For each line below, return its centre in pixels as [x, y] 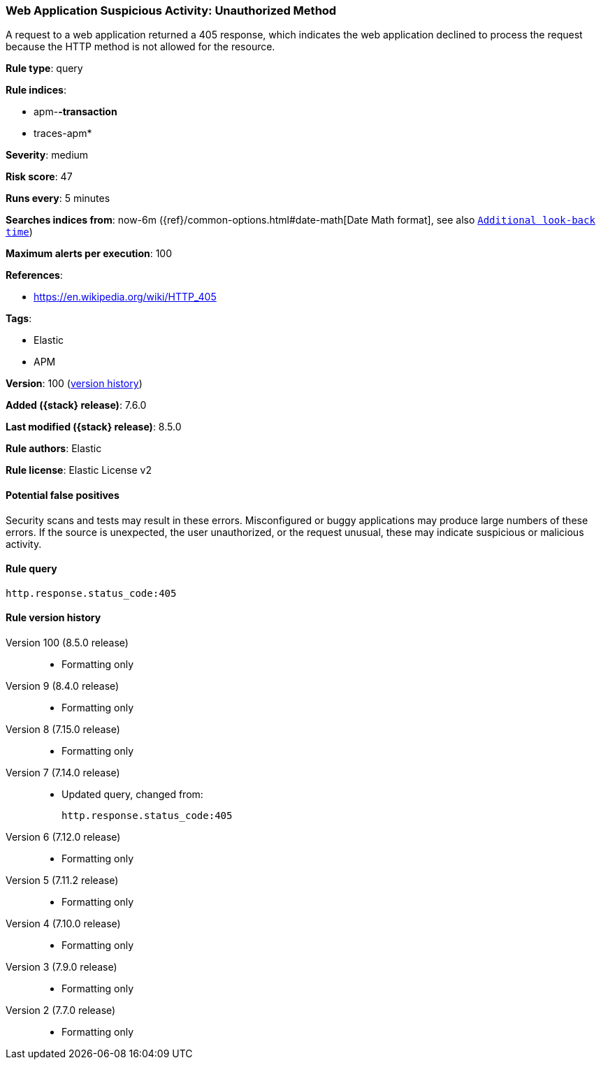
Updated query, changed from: [132, 795]
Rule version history [53, 618]
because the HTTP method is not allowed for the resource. [140, 47]
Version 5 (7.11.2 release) [62, 881]
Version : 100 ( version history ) [74, 384]
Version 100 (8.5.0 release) [67, 643]
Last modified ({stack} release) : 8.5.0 [94, 427]
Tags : [19, 319]
